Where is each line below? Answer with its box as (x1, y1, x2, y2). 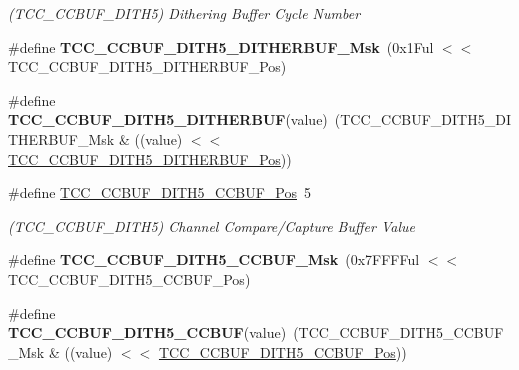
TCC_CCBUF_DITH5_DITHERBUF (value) (8, 109, 328, 130)
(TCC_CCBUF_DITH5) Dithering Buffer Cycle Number (8, 3, 361, 23)
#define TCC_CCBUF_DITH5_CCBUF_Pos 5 (8, 182, 311, 203)
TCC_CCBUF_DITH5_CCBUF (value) (8, 322, 287, 343)
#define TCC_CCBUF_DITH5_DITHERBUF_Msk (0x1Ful (8, 36, 434, 57)
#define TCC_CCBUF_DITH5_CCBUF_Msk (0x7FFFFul (8, 249, 420, 270)
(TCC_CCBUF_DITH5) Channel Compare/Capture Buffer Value (8, 215, 415, 236)
